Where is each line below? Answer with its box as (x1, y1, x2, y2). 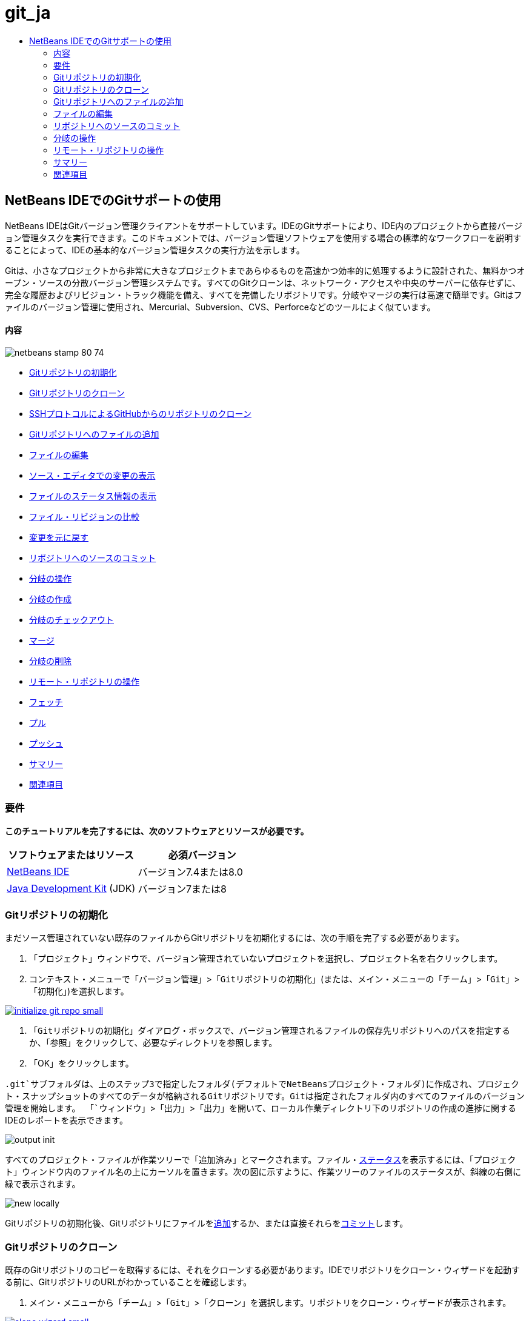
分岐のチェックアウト (29, 614, 114, 625)
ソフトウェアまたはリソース (8, 848, 134, 861)
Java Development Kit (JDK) (7, 882, 136, 894)
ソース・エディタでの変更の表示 (29, 470, 156, 481)
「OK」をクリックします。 (29, 1058, 134, 1069)
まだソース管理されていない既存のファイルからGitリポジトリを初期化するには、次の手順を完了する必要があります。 (5, 933, 464, 943)
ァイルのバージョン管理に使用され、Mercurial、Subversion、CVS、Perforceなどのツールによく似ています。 (5, 301, 436, 312)
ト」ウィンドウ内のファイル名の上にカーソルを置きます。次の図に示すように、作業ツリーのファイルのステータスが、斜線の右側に (5, 1166, 521, 1177)
